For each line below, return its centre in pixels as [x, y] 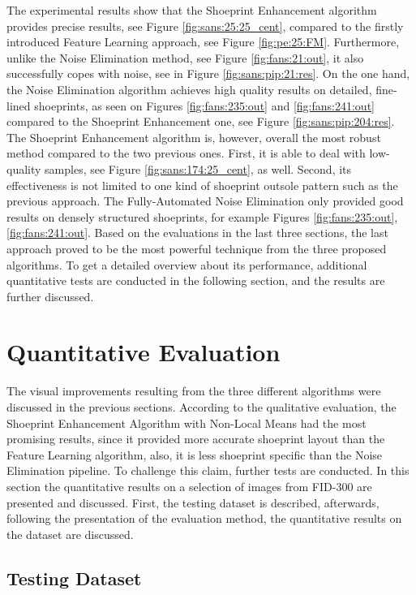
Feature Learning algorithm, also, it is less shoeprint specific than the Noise [195, 454]
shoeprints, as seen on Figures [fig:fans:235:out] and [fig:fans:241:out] [204, 105]
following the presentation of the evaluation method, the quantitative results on [204, 518]
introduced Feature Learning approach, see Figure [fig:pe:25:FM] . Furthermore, [203, 42]
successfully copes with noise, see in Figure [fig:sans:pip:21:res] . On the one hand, [208, 73]
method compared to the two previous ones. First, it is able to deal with [186, 153]
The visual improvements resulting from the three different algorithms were [194, 391]
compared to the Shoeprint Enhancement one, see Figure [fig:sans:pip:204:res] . [201, 121]
